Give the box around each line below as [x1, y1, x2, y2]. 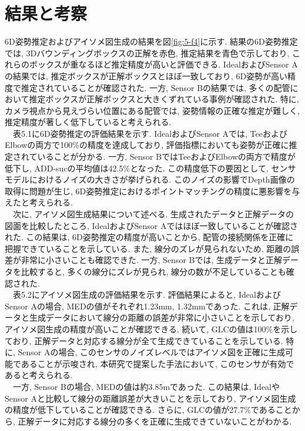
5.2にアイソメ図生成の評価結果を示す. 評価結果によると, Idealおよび [21, 288, 281, 301]
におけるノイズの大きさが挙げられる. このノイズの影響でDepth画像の [29, 173, 295, 186]
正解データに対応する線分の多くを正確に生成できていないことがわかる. [18, 415, 292, 427]
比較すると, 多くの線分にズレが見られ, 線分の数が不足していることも [21, 265, 286, 277]
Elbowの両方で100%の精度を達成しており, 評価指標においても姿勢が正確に [5, 139, 289, 151]
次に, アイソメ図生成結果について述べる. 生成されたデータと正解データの [12, 208, 294, 220]
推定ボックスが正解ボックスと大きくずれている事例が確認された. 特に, [29, 93, 299, 105]
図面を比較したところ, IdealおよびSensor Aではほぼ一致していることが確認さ [5, 219, 299, 231]
